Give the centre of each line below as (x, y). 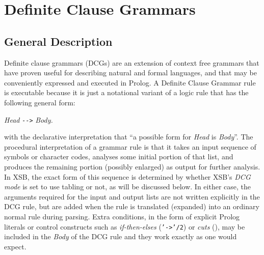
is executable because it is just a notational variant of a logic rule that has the (126, 92)
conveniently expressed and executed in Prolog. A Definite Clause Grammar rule (130, 82)
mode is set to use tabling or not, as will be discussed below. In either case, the (128, 187)
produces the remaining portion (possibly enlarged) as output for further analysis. (132, 166)
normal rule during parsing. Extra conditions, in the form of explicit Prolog (122, 216)
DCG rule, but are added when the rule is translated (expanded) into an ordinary (132, 206)
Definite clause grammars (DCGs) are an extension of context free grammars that (132, 62)
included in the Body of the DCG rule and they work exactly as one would (121, 236)
